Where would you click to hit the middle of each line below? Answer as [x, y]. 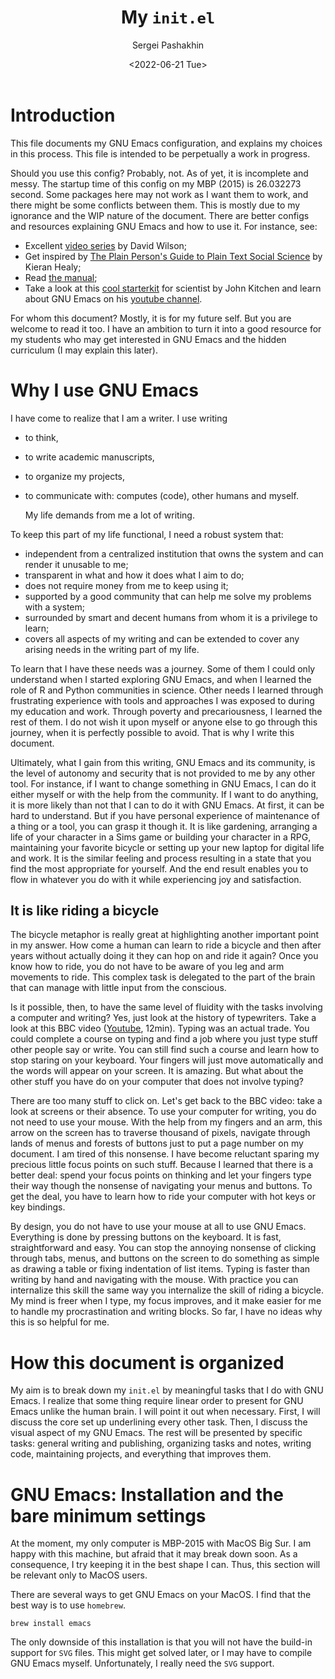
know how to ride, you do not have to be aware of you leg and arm [147, 967]
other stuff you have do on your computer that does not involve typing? [157, 1082]
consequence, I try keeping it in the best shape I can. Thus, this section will [165, 1565]
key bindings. [38, 1207]
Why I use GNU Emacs [104, 390]
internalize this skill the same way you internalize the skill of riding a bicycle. [167, 1290]
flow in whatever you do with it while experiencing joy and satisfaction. [156, 879]
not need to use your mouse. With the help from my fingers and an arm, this [166, 1122]
